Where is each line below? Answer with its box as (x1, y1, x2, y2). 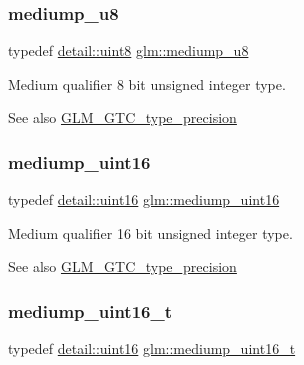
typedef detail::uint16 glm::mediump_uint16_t (8, 338, 296, 359)
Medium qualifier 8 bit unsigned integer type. (8, 73, 286, 94)
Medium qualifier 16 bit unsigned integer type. (8, 222, 293, 243)
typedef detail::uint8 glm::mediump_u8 (8, 40, 249, 61)
